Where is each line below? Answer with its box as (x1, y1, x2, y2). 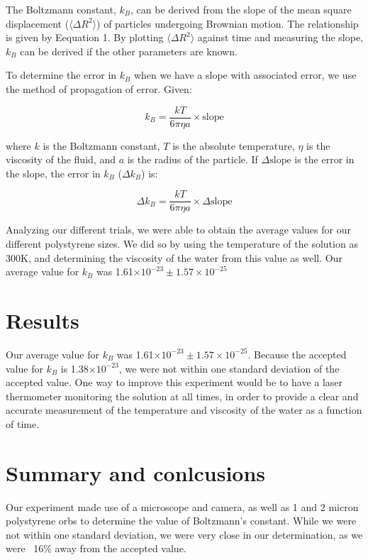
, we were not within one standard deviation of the (118, 361, 340, 375)
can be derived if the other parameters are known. (20, 43, 238, 58)
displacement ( (6, 16, 69, 31)
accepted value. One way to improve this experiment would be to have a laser (6, 375, 343, 390)
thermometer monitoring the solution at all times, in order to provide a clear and (6, 388, 359, 403)
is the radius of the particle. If (127, 152, 258, 167)
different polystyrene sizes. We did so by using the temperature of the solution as (6, 236, 358, 251)
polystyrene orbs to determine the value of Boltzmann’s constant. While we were (6, 513, 357, 528)
